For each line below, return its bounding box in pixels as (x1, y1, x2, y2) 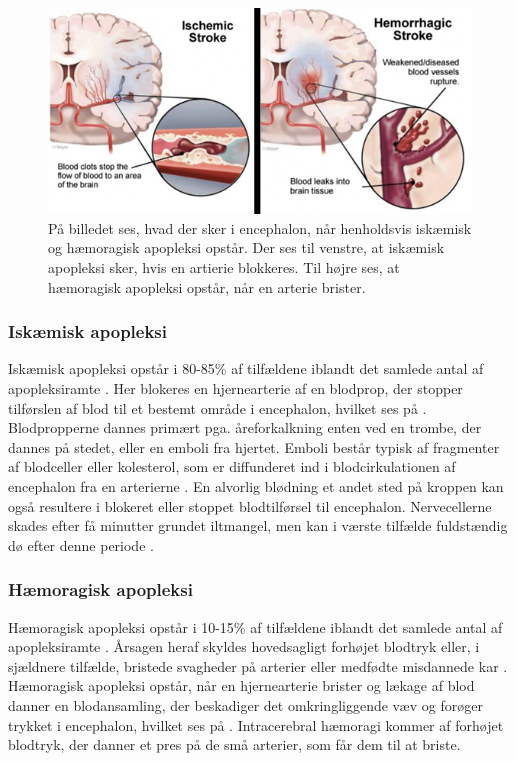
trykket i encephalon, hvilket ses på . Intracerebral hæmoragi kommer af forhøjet (8, 714, 504, 735)
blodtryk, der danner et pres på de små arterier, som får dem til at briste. (8, 734, 461, 755)
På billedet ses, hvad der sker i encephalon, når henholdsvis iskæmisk (48, 217, 472, 238)
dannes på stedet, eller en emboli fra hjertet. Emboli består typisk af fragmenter (8, 436, 500, 457)
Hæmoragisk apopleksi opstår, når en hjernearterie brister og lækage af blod (8, 675, 475, 696)
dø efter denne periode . (8, 534, 154, 555)
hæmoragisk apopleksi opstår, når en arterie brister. (48, 276, 366, 297)
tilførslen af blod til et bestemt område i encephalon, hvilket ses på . (8, 397, 427, 418)
